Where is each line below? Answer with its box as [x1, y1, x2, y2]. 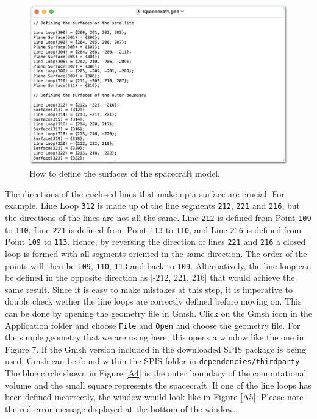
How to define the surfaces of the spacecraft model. [29, 167, 220, 180]
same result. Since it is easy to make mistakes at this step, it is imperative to [5, 283, 293, 295]
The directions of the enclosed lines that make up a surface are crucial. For [5, 187, 285, 200]
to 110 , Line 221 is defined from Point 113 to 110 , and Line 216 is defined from [5, 223, 302, 236]
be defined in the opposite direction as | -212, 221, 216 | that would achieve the [5, 271, 295, 284]
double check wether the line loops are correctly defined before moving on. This [5, 295, 302, 308]
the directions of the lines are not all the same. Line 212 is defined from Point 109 [5, 211, 312, 224]
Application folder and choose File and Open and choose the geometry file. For [5, 319, 301, 331]
